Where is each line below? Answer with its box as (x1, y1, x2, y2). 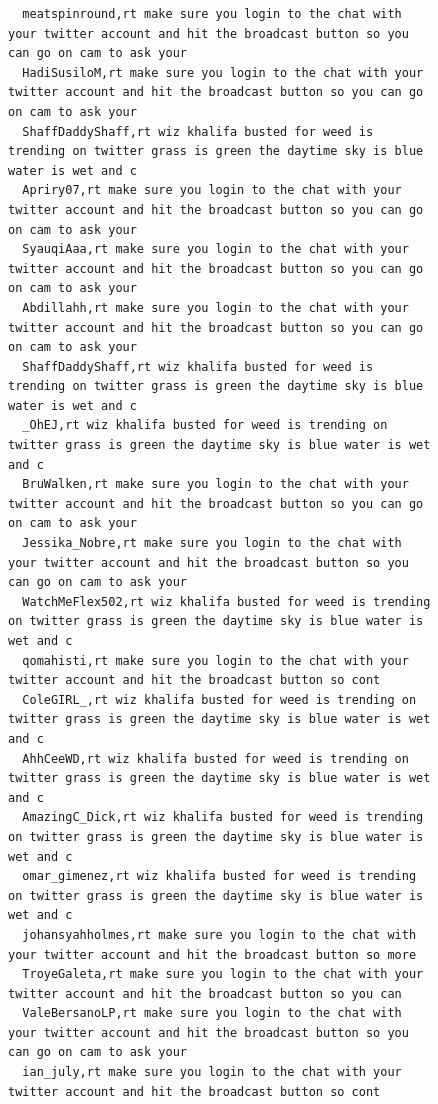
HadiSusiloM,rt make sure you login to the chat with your (22, 65, 424, 80)
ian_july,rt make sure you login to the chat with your (22, 1065, 402, 1080)
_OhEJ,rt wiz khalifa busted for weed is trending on (22, 418, 388, 433)
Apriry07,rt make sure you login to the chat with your (22, 183, 402, 198)
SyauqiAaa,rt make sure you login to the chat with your (22, 242, 409, 257)
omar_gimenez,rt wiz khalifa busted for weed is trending (22, 869, 417, 884)
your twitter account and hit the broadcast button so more (8, 947, 417, 962)
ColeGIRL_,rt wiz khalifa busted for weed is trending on (22, 692, 417, 707)
